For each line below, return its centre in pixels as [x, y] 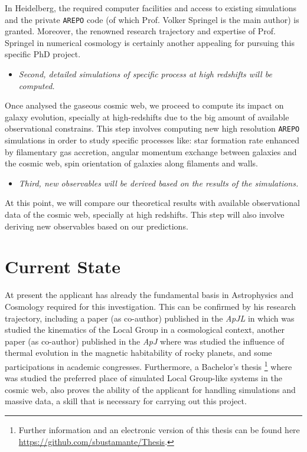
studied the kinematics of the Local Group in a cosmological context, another [145, 330]
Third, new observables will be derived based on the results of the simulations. [159, 183]
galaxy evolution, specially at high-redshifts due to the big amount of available [147, 117]
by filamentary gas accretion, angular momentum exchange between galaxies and [151, 151]
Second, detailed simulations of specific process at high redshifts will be [145, 74]
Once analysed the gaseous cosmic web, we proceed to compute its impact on [144, 105]
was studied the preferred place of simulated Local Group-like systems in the [143, 378]
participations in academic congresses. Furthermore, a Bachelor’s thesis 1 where [148, 365]
